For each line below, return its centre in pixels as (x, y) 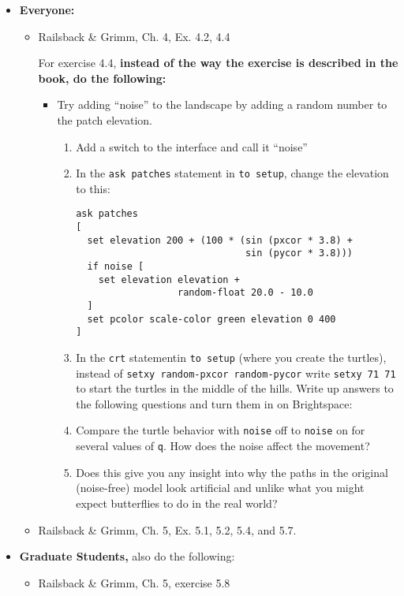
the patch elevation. (105, 119)
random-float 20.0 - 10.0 (245, 293)
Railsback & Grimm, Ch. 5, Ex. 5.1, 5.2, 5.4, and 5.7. (167, 529)
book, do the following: (102, 78)
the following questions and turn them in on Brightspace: (214, 403)
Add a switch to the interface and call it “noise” (192, 146)
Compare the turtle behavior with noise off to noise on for (221, 430)
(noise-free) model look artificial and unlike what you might (220, 488)
